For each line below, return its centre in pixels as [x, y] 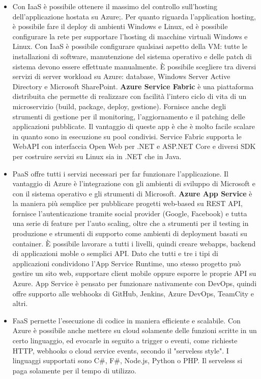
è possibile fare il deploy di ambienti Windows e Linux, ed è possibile [120, 26]
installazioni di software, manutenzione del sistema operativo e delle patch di [132, 56]
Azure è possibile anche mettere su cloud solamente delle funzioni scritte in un [135, 330]
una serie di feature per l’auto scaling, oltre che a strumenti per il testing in [130, 223]
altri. [20, 303]
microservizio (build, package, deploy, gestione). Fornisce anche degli [119, 106]
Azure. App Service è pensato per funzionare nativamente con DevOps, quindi [135, 283]
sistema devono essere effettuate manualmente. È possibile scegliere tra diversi [134, 66]
